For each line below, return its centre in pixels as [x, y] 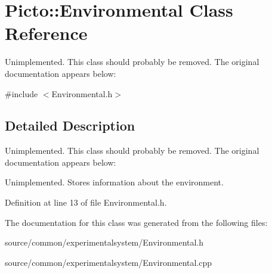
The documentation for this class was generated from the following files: [136, 222]
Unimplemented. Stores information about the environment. [114, 182]
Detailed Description [70, 125]
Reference [46, 33]
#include [21, 93]
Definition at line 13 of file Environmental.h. [86, 202]
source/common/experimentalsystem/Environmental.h [104, 242]
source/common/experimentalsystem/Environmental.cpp [109, 262]
